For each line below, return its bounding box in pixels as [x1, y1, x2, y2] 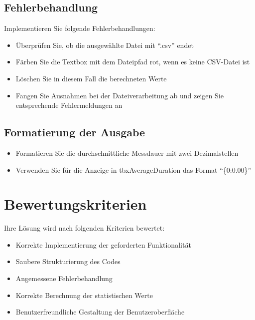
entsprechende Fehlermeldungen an [15, 100, 123, 110]
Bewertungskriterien [4, 194, 147, 214]
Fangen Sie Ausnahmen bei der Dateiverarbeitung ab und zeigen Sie [15, 90, 224, 100]
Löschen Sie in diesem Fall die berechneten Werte [15, 73, 167, 83]
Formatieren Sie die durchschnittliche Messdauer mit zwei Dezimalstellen [15, 147, 239, 158]
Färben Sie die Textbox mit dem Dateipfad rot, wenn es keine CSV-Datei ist [15, 56, 250, 67]
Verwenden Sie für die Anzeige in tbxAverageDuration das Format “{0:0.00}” [15, 164, 252, 175]
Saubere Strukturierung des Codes [15, 256, 121, 267]
